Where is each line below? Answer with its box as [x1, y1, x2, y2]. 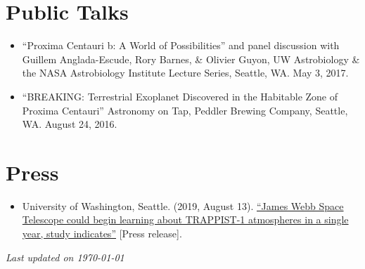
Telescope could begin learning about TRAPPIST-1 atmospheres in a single [22, 212, 349, 227]
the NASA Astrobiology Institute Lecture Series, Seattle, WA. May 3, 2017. [22, 65, 349, 80]
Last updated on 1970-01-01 [6, 249, 124, 264]
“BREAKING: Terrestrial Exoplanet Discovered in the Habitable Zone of [22, 88, 338, 103]
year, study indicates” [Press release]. [22, 226, 182, 240]
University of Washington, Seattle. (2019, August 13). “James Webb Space [22, 198, 344, 213]
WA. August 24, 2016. [22, 117, 117, 131]
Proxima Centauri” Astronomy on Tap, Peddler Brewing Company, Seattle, [22, 103, 348, 117]
